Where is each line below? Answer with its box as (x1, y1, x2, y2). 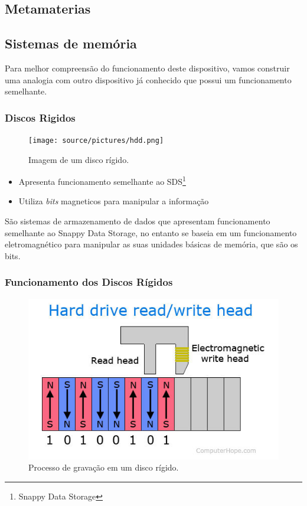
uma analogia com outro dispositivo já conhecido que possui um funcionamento (5, 73, 292, 86)
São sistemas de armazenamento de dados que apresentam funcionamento (5, 215, 270, 227)
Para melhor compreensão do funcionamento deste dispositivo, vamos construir (5, 61, 290, 74)
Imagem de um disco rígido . (28, 153, 129, 165)
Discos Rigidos (5, 110, 76, 125)
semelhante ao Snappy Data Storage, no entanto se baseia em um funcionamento (5, 226, 297, 239)
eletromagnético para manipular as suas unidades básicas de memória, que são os (5, 238, 298, 250)
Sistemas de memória (5, 34, 137, 53)
